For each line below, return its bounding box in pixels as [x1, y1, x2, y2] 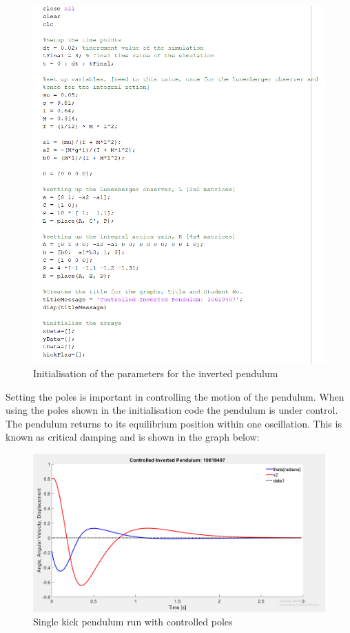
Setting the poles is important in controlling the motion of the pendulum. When [6, 389, 344, 403]
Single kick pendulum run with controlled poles [33, 614, 233, 629]
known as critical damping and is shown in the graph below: [6, 430, 260, 444]
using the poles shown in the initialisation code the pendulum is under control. [6, 403, 338, 417]
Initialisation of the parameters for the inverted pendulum [33, 366, 278, 381]
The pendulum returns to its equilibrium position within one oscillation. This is [6, 416, 342, 430]
